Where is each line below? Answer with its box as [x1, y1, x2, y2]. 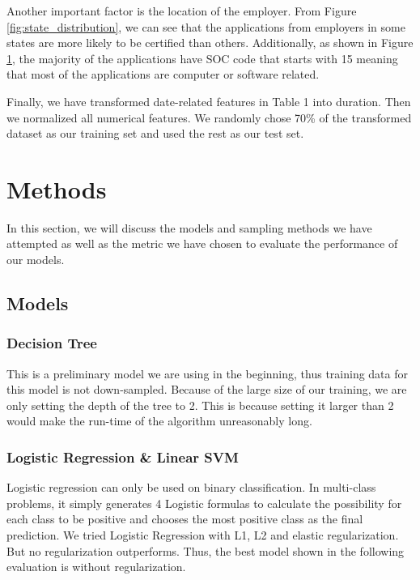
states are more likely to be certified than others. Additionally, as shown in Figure [6, 34, 414, 51]
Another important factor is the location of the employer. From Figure [6, 2, 357, 19]
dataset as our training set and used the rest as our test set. [6, 125, 304, 142]
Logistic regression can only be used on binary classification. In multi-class [6, 479, 376, 496]
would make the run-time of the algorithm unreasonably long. [6, 412, 312, 429]
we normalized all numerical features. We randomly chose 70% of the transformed [6, 109, 412, 126]
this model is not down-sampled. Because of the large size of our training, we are [6, 381, 407, 398]
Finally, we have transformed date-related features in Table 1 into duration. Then [6, 92, 411, 109]
